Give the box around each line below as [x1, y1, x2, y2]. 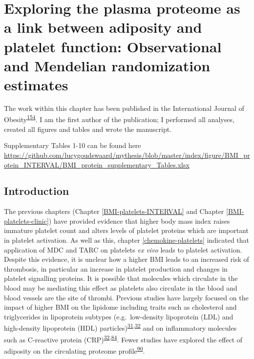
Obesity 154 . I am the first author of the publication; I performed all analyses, [4, 113, 234, 125]
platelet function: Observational [4, 36, 222, 56]
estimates [4, 74, 68, 94]
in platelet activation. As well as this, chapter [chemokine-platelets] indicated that [4, 235, 249, 245]
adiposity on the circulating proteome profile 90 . [4, 344, 145, 356]
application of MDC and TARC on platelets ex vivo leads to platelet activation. [4, 244, 242, 254]
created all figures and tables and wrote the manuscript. [4, 124, 171, 134]
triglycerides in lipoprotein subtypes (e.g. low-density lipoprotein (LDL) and [4, 311, 233, 321]
